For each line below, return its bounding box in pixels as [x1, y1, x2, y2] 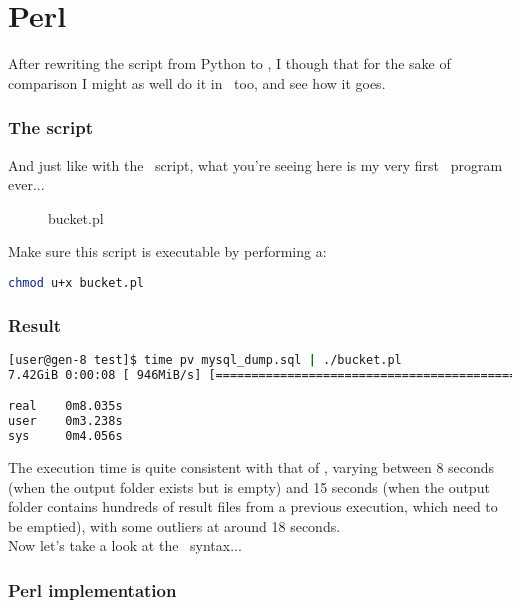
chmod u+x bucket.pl [8, 275, 145, 290]
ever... [8, 174, 45, 195]
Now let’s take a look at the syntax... [8, 535, 242, 556]
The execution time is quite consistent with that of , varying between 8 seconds [8, 457, 495, 478]
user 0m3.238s [8, 414, 123, 429]
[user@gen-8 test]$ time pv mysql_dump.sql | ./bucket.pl [8, 353, 402, 367]
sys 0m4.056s [8, 429, 123, 444]
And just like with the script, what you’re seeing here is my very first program [8, 154, 503, 175]
